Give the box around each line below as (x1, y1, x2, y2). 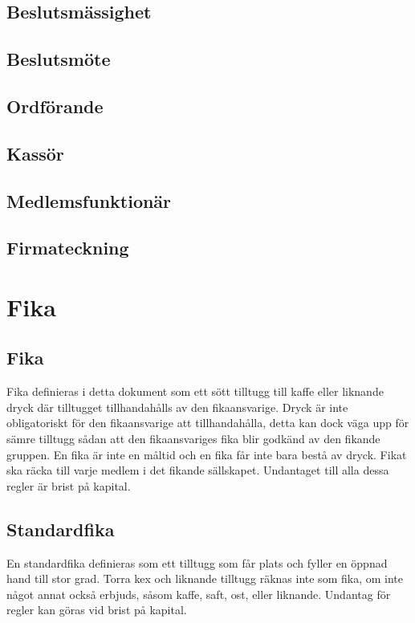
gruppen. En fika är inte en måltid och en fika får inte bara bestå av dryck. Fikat (6, 446, 407, 462)
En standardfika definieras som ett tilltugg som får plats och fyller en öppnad (6, 554, 388, 571)
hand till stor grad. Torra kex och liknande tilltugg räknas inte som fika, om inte (6, 570, 403, 587)
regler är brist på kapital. (6, 477, 131, 494)
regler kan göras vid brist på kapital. (6, 601, 187, 618)
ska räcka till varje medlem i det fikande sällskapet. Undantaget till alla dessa (6, 462, 389, 478)
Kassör (6, 140, 64, 165)
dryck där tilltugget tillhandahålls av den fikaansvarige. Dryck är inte (6, 398, 348, 415)
